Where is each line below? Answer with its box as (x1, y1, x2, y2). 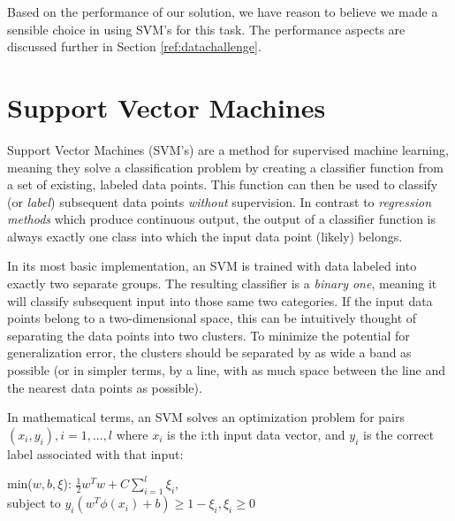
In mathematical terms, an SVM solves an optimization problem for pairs (7, 408, 406, 426)
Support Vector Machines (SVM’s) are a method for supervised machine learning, (7, 140, 449, 158)
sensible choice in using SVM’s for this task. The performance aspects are (7, 19, 406, 38)
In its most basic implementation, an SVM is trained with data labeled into (7, 257, 417, 275)
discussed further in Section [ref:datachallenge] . (7, 37, 262, 56)
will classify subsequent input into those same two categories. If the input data (7, 291, 433, 310)
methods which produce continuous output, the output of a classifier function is (7, 210, 436, 228)
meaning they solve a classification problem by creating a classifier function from (7, 157, 444, 176)
